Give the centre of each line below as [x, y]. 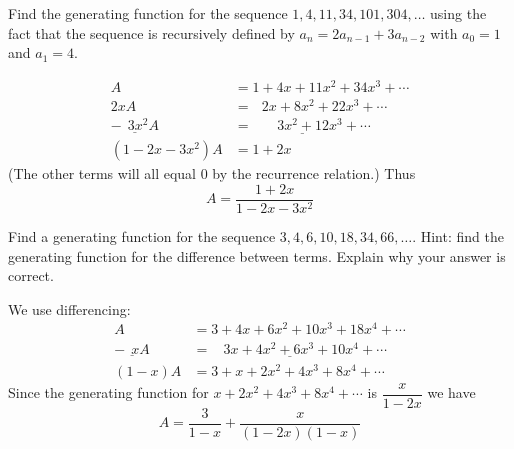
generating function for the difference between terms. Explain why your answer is [257, 255]
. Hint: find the [458, 236]
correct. [31, 275]
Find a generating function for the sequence [142, 236]
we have [451, 392]
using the [458, 13]
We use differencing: [69, 308]
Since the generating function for [108, 392]
